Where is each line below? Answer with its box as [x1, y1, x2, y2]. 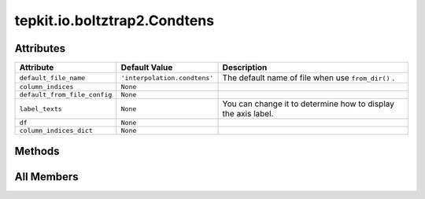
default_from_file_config [19, 90, 113, 99]
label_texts [19, 105, 62, 113]
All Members [14, 170, 79, 183]
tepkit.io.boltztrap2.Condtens [14, 12, 215, 29]
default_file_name [19, 73, 86, 82]
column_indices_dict [19, 127, 94, 135]
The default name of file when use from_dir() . [222, 72, 395, 83]
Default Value [120, 62, 173, 73]
